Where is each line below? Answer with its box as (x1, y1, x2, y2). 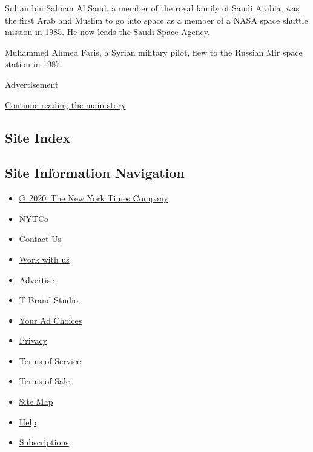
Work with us (19, 252, 70, 265)
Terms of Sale (19, 375, 70, 387)
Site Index (5, 128, 71, 146)
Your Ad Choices (19, 313, 82, 326)
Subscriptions (19, 436, 69, 448)
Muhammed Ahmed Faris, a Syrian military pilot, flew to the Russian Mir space (5, 45, 303, 58)
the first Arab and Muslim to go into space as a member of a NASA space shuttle (5, 13, 308, 26)
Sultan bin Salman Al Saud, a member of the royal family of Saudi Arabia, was (5, 2, 300, 14)
